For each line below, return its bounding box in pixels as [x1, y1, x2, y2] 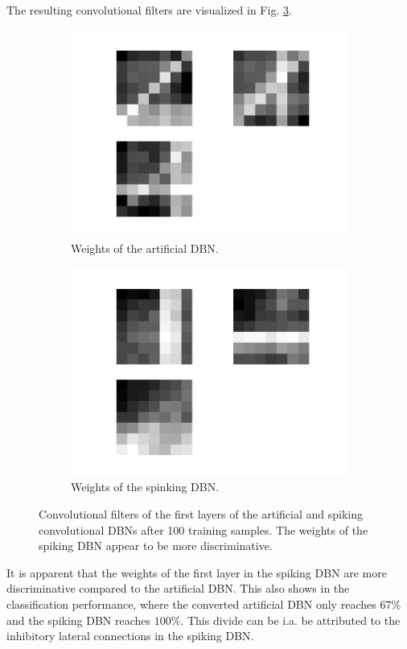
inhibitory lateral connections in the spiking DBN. [6, 627, 254, 644]
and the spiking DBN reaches [6, 611, 151, 628]
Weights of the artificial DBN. [71, 240, 219, 257]
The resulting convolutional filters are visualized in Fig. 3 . [6, 2, 292, 18]
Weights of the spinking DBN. [71, 478, 220, 495]
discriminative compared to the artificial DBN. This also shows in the [6, 580, 350, 597]
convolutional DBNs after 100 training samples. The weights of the [39, 521, 368, 538]
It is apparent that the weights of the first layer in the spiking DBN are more [6, 564, 387, 581]
